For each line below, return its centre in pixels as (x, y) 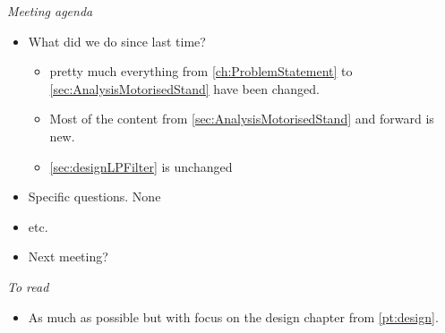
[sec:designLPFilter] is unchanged (141, 166)
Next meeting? (68, 256)
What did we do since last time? (117, 41)
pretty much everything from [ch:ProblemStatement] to (201, 71)
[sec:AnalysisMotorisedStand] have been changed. (184, 88)
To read (28, 286)
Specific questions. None (94, 196)
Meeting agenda (50, 11)
